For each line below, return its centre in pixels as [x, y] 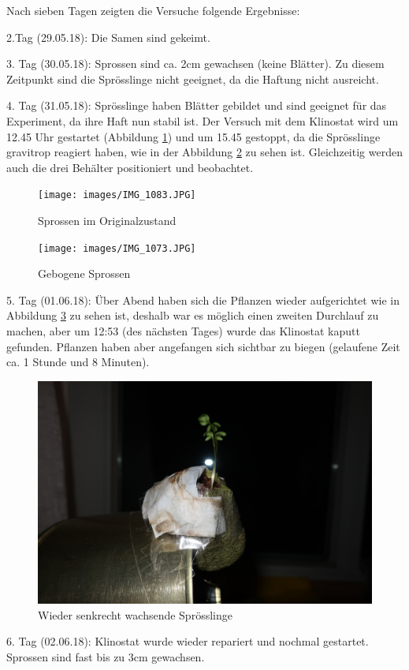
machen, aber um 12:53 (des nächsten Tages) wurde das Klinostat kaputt [183, 331]
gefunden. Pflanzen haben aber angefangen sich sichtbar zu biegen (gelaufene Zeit [203, 346]
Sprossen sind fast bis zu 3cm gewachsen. [106, 656]
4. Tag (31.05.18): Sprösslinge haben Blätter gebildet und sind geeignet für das [197, 105]
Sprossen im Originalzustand [107, 220]
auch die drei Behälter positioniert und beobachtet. [130, 167]
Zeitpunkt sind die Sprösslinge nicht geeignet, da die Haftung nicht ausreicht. [193, 79]
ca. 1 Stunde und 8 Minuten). [78, 362]
